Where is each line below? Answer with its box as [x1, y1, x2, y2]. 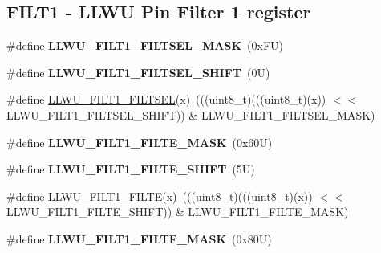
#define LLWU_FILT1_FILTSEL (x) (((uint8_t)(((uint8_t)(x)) [6, 91, 326, 108]
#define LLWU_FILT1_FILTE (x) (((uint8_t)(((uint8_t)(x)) [6, 187, 313, 204]
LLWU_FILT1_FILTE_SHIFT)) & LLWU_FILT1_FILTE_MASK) [6, 203, 349, 220]
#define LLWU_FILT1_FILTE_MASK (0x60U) [6, 133, 273, 150]
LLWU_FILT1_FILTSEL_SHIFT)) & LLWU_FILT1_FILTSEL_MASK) [6, 106, 375, 123]
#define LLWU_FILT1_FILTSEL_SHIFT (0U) [6, 63, 270, 80]
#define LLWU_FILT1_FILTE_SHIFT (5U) [6, 161, 255, 178]
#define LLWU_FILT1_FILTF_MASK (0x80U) [6, 230, 272, 247]
